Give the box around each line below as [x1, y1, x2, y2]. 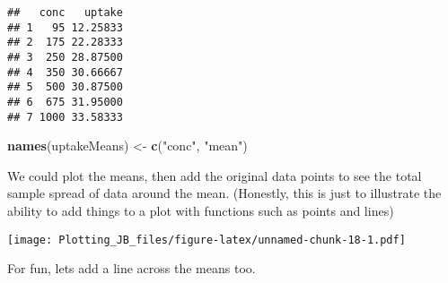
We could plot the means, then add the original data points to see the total [7, 166, 422, 184]
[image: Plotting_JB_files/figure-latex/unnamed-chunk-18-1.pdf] [7, 233, 406, 246]
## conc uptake [7, 6, 123, 19]
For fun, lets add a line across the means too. [7, 259, 256, 278]
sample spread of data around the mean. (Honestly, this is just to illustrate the [7, 184, 442, 202]
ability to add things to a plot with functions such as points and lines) [7, 202, 394, 220]
